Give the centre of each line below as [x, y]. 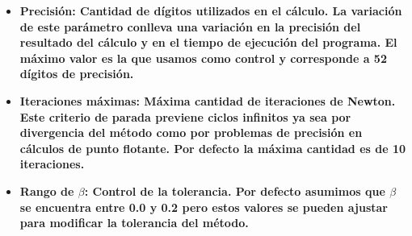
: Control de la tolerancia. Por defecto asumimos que [235, 190]
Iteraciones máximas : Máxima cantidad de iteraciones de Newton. [208, 100]
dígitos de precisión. [77, 74]
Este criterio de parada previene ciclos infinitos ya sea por [185, 116]
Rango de [47, 190]
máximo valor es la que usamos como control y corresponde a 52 [203, 58]
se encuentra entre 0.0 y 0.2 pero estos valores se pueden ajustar [204, 207]
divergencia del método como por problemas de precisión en [191, 132]
